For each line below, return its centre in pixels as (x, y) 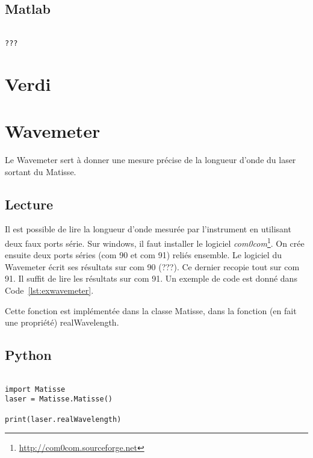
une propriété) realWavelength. (62, 322)
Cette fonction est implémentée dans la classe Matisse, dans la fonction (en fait (151, 310)
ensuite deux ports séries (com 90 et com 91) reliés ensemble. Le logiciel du (143, 255)
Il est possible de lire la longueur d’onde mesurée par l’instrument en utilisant (148, 229)
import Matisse (35, 389)
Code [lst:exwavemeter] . (49, 290)
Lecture (29, 204)
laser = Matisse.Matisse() (59, 399)
